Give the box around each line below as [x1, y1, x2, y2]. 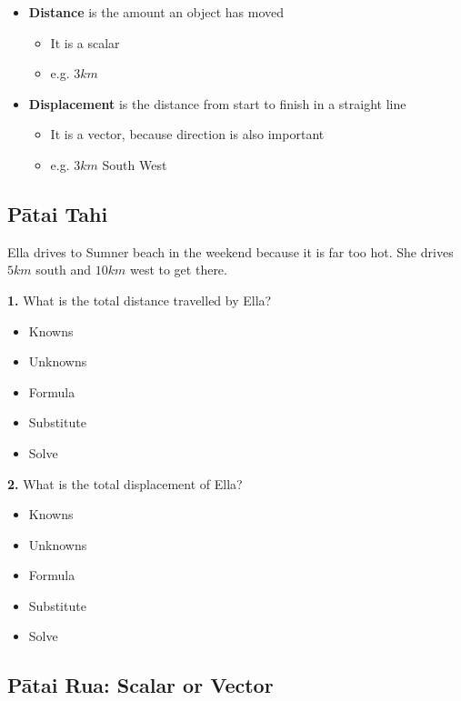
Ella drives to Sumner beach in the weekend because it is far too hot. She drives [7, 242, 454, 261]
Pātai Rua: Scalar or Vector [7, 671, 274, 699]
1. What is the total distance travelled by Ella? [7, 290, 272, 309]
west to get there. [129, 260, 227, 279]
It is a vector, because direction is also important [50, 125, 325, 144]
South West [102, 155, 167, 174]
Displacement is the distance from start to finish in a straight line [28, 94, 406, 113]
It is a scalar [50, 33, 120, 52]
